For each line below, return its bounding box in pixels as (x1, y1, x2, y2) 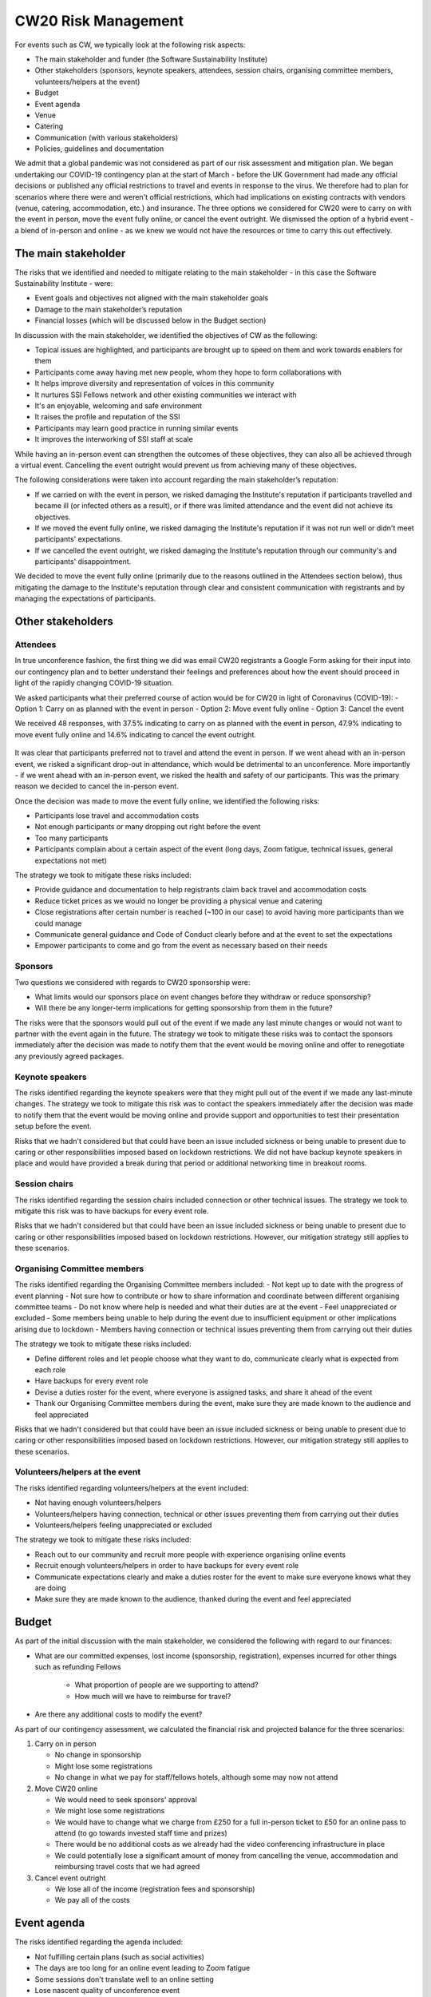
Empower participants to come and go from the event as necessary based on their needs (34, 941, 328, 951)
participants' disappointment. (34, 557, 132, 566)
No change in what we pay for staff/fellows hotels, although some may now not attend (54, 1773, 338, 1782)
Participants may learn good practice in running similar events (34, 423, 239, 433)
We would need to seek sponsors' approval (54, 1794, 197, 1804)
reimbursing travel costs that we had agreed (54, 1862, 200, 1872)
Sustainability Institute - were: (14, 279, 113, 288)
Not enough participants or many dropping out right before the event (34, 822, 261, 832)
